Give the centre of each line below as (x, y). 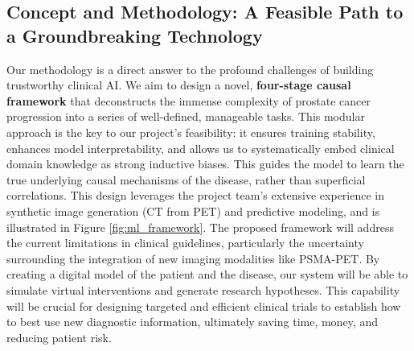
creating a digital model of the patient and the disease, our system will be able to (207, 274)
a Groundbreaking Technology (135, 35)
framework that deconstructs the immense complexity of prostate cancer (189, 100)
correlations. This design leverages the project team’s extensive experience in (195, 195)
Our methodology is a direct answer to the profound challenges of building (190, 69)
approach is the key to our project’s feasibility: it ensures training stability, (191, 132)
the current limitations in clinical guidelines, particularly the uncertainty (185, 243)
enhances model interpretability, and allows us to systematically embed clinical (201, 148)
